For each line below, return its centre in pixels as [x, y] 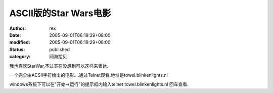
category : [20, 57]
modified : [20, 42]
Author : [18, 28]
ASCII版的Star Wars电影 [60, 13]
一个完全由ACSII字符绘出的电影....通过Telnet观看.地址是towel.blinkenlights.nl [88, 75]
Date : [15, 35]
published [60, 49]
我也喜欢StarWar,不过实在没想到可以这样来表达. [59, 66]
